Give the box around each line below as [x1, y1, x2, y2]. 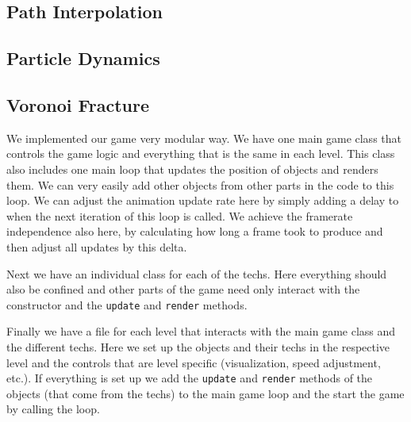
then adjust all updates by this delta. [6, 238, 187, 255]
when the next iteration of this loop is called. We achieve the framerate [6, 207, 353, 224]
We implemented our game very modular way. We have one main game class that [6, 129, 401, 146]
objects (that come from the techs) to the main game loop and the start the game [6, 385, 405, 401]
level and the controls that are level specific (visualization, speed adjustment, [6, 354, 381, 370]
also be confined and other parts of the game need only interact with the [6, 281, 360, 297]
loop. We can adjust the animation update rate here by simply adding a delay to [6, 192, 399, 209]
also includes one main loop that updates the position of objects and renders [6, 160, 378, 177]
